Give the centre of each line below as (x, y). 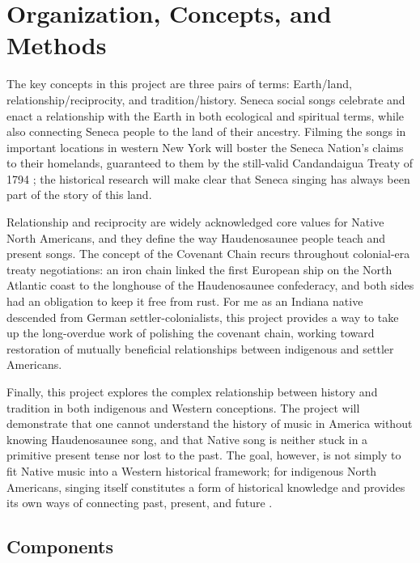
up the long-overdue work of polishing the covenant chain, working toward (191, 333)
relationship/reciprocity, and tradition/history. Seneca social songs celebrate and (206, 99)
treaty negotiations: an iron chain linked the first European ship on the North (199, 269)
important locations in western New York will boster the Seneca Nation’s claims (205, 147)
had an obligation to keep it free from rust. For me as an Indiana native (185, 301)
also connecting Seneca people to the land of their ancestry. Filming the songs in (206, 131)
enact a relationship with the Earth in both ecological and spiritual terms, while (206, 115)
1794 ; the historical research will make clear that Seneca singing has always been (208, 178)
